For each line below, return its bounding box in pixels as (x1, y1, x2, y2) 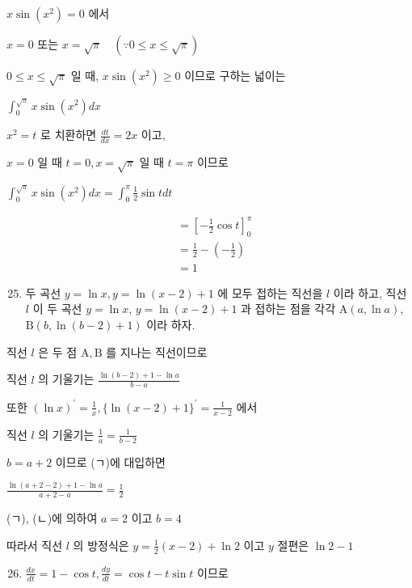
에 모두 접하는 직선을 (217, 284, 323, 301)
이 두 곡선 (32, 300, 82, 317)
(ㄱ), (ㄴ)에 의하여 (6, 510, 98, 527)
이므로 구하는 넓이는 (184, 67, 286, 83)
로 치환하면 (40, 126, 97, 143)
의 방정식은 (73, 536, 129, 553)
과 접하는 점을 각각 (241, 300, 336, 317)
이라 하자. (146, 316, 195, 333)
